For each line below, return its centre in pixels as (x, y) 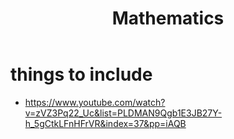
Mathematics (168, 18)
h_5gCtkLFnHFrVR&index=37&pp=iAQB (105, 123)
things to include (81, 74)
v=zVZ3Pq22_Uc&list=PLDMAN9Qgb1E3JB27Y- (123, 113)
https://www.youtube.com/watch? (95, 102)
